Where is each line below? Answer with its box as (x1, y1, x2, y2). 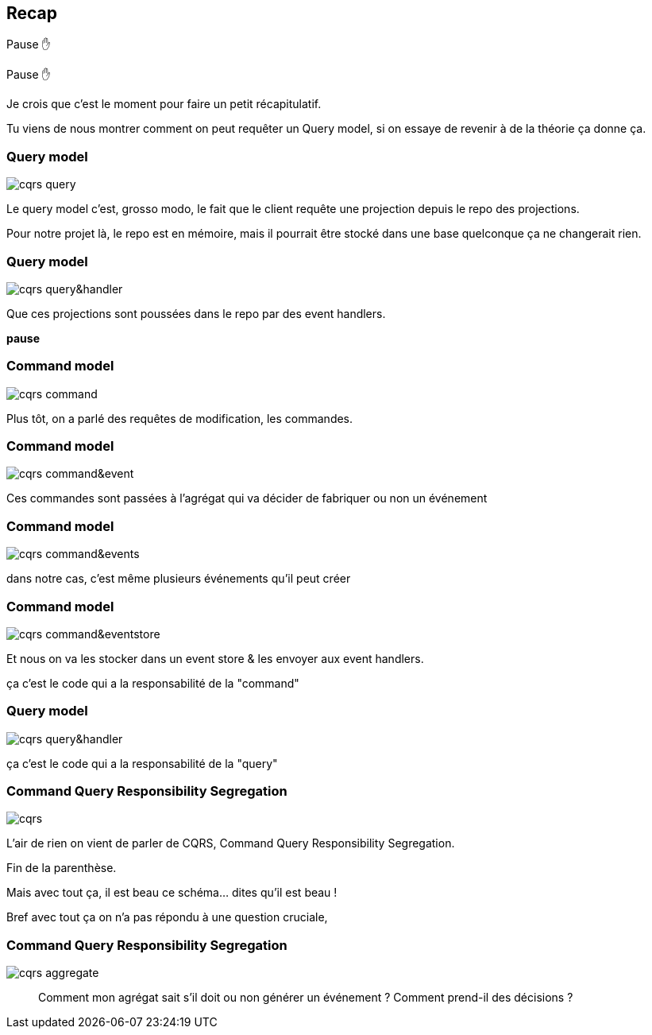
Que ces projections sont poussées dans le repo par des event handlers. (6, 306, 386, 320)
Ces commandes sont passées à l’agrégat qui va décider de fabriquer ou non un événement (6, 491, 488, 506)
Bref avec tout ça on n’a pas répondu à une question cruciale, (6, 910, 328, 925)
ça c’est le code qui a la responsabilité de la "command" (6, 676, 299, 690)
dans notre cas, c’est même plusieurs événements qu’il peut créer (6, 572, 351, 586)
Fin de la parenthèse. (6, 861, 117, 875)
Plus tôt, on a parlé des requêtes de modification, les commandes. (6, 411, 353, 425)
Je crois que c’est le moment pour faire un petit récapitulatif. (6, 97, 322, 111)
